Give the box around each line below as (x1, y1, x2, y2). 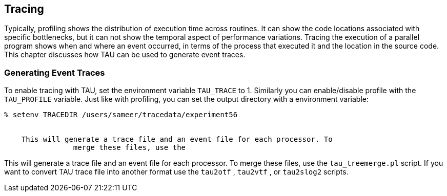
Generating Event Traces (4, 67, 105, 78)
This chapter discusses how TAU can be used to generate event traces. (4, 50, 246, 59)
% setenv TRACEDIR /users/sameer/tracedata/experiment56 (4, 111, 238, 119)
